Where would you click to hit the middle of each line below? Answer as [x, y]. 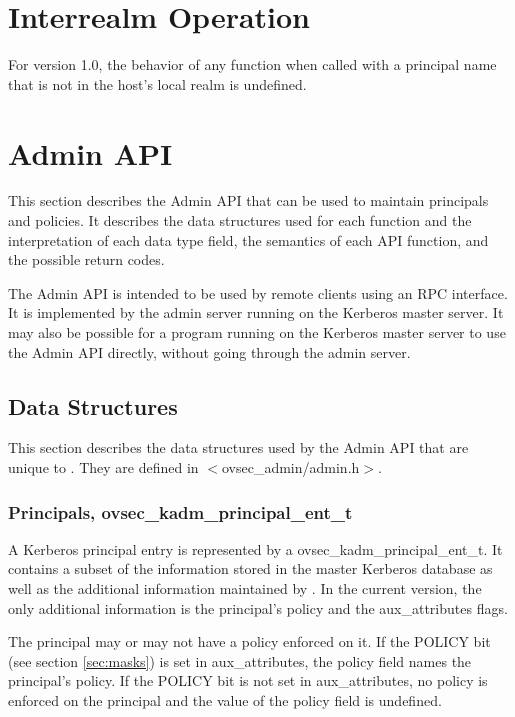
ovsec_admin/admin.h [290, 466]
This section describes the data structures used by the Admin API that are [238, 447]
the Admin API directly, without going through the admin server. [209, 351]
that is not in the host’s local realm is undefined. [157, 83]
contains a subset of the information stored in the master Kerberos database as [250, 568]
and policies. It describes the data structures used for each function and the [240, 220]
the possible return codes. [86, 259]
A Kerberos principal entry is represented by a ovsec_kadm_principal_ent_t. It [255, 548]
